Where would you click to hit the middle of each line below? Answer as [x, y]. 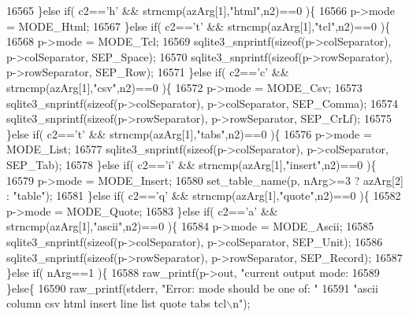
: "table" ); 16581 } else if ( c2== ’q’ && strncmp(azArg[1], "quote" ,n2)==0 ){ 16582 [204, 195]
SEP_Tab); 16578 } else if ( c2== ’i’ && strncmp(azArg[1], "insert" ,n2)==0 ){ [191, 164]
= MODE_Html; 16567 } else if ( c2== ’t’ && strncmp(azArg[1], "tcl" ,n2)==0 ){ [199, 26]
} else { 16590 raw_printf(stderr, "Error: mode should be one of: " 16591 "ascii [192, 288]
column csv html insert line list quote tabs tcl [117, 303]
